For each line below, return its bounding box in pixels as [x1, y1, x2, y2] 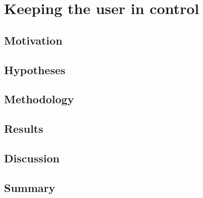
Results [4, 121, 43, 136]
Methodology [4, 91, 74, 107]
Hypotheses [4, 62, 65, 77]
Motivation [4, 32, 62, 48]
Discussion [4, 150, 60, 165]
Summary [4, 179, 55, 195]
